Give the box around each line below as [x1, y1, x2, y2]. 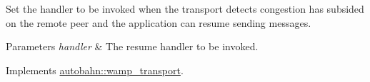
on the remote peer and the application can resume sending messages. [6, 15, 311, 30]
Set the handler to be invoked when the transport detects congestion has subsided [6, 1, 364, 16]
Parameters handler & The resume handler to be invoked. [6, 39, 259, 54]
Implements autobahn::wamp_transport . [6, 62, 184, 77]
